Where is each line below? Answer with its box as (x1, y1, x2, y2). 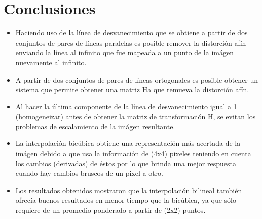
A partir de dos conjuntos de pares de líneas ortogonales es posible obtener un (15, 74, 258, 85)
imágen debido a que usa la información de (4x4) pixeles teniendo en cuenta (15, 148, 251, 159)
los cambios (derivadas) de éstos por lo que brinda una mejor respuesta (15, 158, 236, 168)
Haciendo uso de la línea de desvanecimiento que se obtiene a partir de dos (15, 27, 248, 38)
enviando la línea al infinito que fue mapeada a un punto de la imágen (15, 47, 234, 58)
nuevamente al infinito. (15, 57, 87, 67)
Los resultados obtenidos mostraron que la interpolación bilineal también (15, 185, 242, 195)
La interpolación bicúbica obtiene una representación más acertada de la (15, 138, 241, 149)
